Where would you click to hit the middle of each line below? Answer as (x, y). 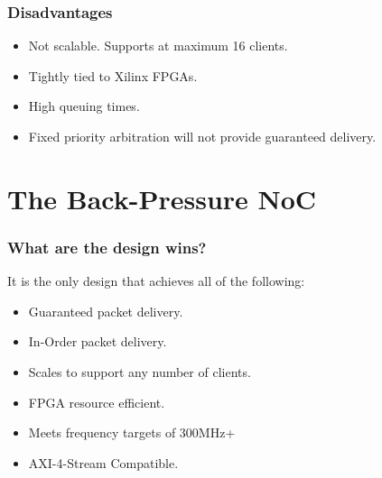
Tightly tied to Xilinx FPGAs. (113, 75)
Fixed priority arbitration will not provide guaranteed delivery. (202, 136)
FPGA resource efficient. (97, 402)
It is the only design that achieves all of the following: (156, 281)
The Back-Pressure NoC (162, 198)
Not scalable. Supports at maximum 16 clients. (158, 46)
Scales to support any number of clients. (140, 371)
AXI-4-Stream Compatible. (103, 462)
